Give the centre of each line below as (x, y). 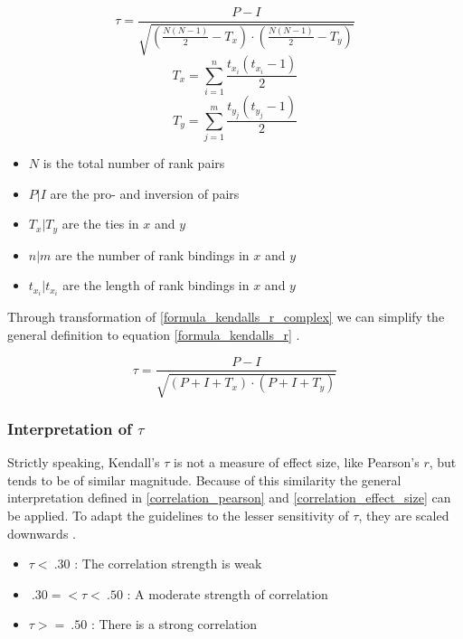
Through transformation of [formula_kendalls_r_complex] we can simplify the (226, 317)
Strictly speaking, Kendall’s (84, 462)
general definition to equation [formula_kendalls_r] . (154, 334)
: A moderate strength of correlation (227, 593)
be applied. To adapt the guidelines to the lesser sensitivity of (178, 515)
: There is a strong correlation (174, 624)
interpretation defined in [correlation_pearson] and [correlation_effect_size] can (229, 498)
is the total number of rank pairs (134, 162)
